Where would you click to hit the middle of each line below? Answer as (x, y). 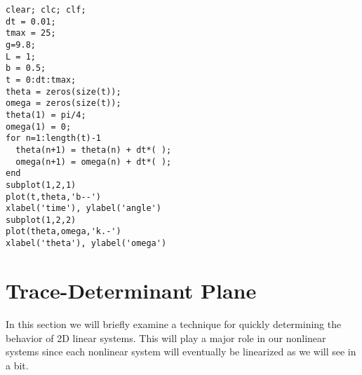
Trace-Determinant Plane (131, 290)
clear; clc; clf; (46, 10)
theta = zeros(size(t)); (63, 91)
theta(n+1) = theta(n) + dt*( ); (94, 150)
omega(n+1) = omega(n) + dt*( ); (94, 162)
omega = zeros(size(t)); (63, 103)
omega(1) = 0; (39, 127)
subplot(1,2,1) (41, 185)
